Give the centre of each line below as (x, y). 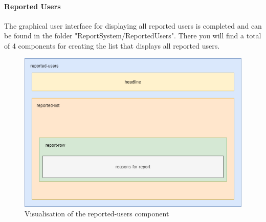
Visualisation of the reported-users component (97, 214)
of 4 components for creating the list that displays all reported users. (112, 45)
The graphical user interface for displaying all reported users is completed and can (133, 25)
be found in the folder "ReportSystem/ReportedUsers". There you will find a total (133, 36)
